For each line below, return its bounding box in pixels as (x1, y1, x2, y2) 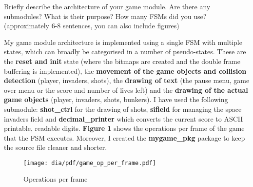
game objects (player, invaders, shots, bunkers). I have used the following (4, 94, 228, 104)
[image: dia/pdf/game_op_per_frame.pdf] (23, 159, 156, 166)
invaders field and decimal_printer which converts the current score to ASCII (4, 113, 243, 124)
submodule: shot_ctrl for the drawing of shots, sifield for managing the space (4, 104, 242, 114)
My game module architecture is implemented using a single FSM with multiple (4, 37, 242, 47)
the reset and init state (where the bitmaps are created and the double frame (4, 56, 240, 66)
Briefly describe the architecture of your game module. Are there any (4, 1, 211, 11)
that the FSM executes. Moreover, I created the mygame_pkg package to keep (4, 132, 245, 143)
